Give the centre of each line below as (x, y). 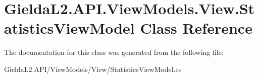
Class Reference (196, 28)
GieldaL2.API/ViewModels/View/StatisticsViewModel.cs (93, 69)
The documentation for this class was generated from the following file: (114, 52)
